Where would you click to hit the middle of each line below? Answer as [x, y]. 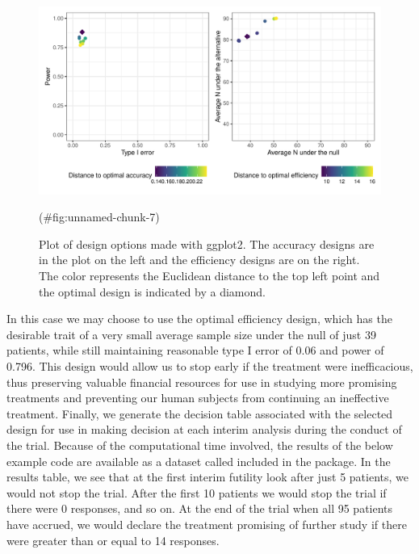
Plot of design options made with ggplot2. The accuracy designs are [207, 243]
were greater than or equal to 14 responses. [113, 540]
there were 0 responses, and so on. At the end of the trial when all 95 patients [200, 508]
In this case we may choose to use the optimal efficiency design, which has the [199, 319]
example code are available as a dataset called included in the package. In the [199, 461]
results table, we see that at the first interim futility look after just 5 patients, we [207, 477]
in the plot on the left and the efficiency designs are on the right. [199, 260]
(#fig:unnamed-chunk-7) [99, 217]
